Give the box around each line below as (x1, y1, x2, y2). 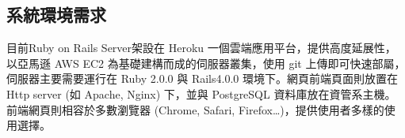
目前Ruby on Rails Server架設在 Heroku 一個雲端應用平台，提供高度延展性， (6, 39, 396, 56)
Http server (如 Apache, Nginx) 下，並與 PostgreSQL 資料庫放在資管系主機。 (6, 85, 396, 102)
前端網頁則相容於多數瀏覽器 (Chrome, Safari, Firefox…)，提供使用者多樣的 (6, 101, 384, 117)
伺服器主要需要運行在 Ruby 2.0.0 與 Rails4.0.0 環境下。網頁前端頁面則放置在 (6, 70, 398, 87)
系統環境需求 (6, 2, 106, 27)
